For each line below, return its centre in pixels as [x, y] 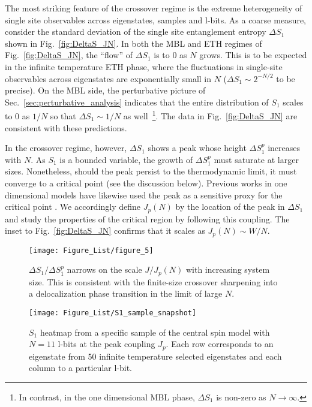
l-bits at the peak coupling [106, 344]
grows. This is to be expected [253, 55]
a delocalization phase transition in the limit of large [126, 293]
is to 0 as [170, 55]
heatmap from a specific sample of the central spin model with [155, 332]
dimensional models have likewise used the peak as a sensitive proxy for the [144, 195]
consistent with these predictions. [66, 127]
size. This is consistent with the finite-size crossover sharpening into [153, 281]
